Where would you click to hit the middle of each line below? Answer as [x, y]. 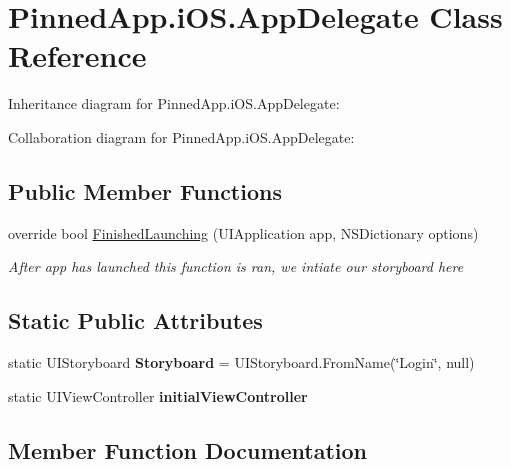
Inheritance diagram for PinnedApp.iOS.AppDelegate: [174, 103]
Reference [77, 55]
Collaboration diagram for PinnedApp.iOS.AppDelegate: [181, 136]
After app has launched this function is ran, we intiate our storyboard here [236, 266]
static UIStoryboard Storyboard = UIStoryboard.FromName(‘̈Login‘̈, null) [241, 362]
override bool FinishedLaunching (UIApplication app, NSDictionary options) [243, 232]
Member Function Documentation [188, 449]
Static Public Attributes [135, 320]
